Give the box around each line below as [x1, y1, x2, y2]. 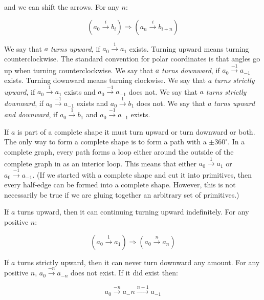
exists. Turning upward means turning [129, 43, 249, 54]
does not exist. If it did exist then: [70, 267, 178, 278]
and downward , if [4, 109, 58, 120]
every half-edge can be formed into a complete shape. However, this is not [4, 179, 236, 190]
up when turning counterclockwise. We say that [4, 65, 153, 75]
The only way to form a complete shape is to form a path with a [4, 136, 207, 147]
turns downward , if [161, 65, 220, 75]
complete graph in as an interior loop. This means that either [4, 158, 197, 168]
